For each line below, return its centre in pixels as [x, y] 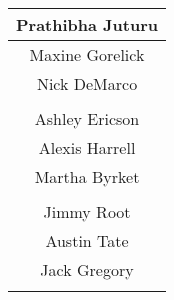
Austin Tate [87, 240]
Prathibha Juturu [87, 24]
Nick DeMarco [87, 83]
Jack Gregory [87, 269]
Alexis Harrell [87, 147]
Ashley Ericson [87, 118]
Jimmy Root [87, 211]
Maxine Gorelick [87, 54]
